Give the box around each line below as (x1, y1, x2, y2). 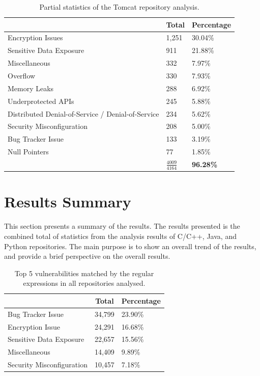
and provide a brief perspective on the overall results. (4, 251, 170, 261)
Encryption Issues (8, 32, 63, 43)
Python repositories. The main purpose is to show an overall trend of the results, (4, 240, 256, 251)
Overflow (8, 70, 36, 80)
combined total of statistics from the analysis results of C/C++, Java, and (4, 230, 237, 241)
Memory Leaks (8, 83, 54, 93)
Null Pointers (8, 146, 49, 157)
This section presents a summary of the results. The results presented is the (4, 221, 240, 231)
